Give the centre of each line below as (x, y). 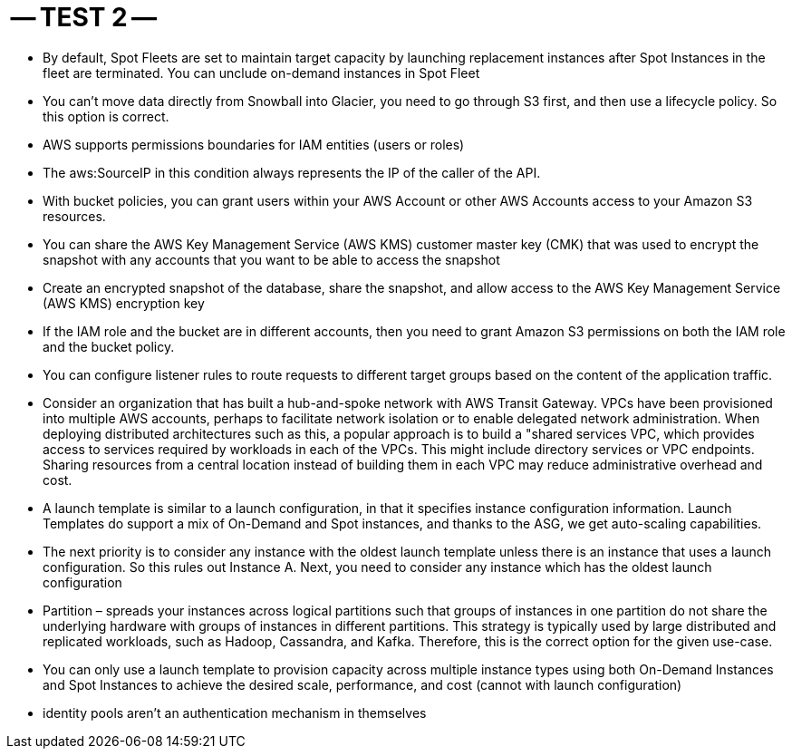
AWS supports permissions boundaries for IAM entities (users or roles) (254, 144)
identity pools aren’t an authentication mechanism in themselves (235, 712)
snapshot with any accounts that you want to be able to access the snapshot (271, 259)
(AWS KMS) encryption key (124, 303)
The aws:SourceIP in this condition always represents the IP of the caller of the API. (292, 172)
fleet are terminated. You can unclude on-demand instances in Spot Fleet (261, 73)
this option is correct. (106, 116)
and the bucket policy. (109, 346)
